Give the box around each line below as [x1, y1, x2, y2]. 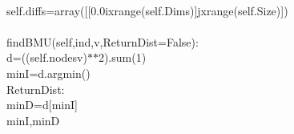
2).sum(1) [98, 49, 147, 66]
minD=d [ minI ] [6, 96, 78, 113]
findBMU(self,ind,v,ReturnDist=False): [6, 33, 199, 50]
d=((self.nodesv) [6, 49, 87, 66]
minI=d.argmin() [6, 64, 91, 81]
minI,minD [6, 112, 60, 128]
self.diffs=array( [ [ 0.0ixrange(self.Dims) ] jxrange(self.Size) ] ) [6, 2, 288, 18]
